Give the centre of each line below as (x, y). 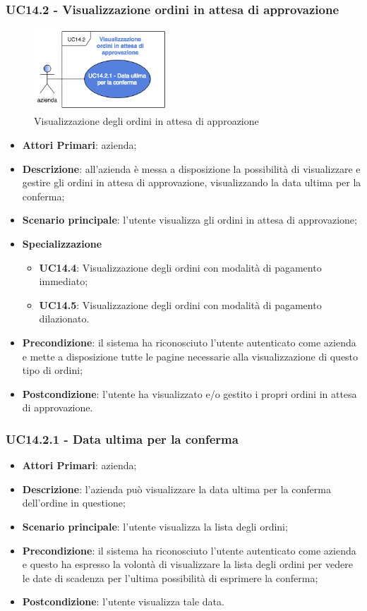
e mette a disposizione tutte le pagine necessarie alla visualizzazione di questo (190, 356)
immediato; (64, 281)
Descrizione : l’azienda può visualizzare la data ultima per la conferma (176, 489)
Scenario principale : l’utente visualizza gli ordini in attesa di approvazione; (189, 220)
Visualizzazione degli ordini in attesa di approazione (146, 121)
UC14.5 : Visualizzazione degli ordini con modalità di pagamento (180, 304)
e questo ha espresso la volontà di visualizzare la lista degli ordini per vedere (187, 564)
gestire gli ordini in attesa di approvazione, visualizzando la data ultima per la (192, 182)
